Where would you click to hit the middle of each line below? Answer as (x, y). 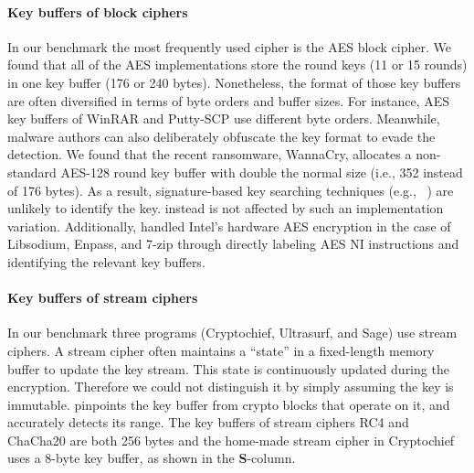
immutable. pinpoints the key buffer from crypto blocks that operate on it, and (229, 404)
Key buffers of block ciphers (98, 11)
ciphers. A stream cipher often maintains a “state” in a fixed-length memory (221, 350)
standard (32, 172)
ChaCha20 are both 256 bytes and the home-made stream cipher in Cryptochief (231, 440)
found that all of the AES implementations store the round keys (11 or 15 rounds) (237, 64)
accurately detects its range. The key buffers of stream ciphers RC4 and (208, 422)
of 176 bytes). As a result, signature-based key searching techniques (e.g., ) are (231, 190)
